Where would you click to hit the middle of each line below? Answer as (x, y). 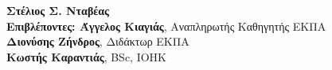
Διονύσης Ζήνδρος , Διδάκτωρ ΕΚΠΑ (98, 41)
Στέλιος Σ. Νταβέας (58, 10)
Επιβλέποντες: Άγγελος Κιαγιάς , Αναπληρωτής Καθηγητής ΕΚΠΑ (166, 26)
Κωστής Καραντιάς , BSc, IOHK (86, 56)
